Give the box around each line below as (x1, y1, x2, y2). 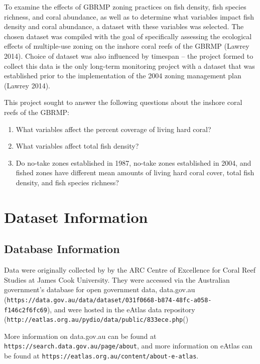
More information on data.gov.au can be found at (4, 330, 157, 341)
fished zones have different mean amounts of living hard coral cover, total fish (16, 167, 254, 178)
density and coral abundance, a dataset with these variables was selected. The (4, 21, 244, 32)
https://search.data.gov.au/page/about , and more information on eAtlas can (4, 340, 252, 351)
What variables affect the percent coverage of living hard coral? (16, 124, 211, 134)
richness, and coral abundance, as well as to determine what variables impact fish (4, 11, 254, 22)
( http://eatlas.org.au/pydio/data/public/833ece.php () (4, 314, 189, 324)
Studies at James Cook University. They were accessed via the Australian (4, 274, 230, 285)
